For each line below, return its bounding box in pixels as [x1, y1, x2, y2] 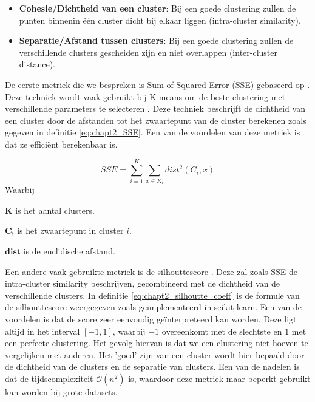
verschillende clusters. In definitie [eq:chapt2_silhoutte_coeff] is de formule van [5, 288, 300, 301]
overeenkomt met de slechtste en [161, 324, 282, 337]
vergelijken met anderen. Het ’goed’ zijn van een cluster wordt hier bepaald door [5, 348, 305, 361]
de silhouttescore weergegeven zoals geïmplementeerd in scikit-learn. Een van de [5, 301, 302, 313]
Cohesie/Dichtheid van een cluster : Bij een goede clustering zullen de [19, 2, 296, 14]
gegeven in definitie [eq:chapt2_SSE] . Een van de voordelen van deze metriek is [5, 126, 300, 138]
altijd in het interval [5, 324, 80, 337]
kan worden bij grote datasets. [5, 386, 118, 398]
